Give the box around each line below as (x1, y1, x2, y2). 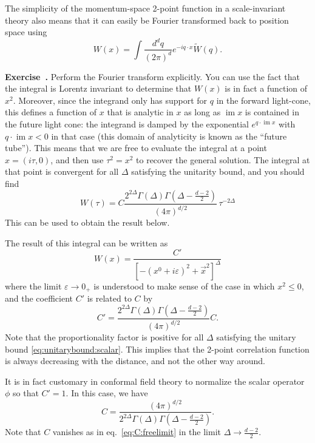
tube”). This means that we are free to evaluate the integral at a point (5, 141, 267, 154)
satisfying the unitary (216, 331, 296, 343)
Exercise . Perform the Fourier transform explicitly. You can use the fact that (5, 70, 300, 83)
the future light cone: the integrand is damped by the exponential (5, 118, 249, 130)
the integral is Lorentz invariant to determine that (5, 82, 192, 95)
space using (5, 25, 47, 38)
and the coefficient (5, 292, 73, 305)
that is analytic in (107, 106, 174, 118)
